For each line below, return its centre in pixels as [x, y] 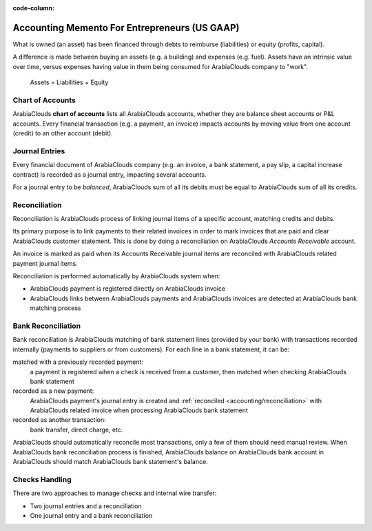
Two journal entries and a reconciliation [86, 506]
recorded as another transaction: [59, 420]
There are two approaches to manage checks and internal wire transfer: [115, 493]
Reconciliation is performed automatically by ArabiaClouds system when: [116, 276]
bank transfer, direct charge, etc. [76, 429]
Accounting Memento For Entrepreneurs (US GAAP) [126, 28]
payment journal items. [45, 263]
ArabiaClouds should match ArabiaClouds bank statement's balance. [110, 462]
